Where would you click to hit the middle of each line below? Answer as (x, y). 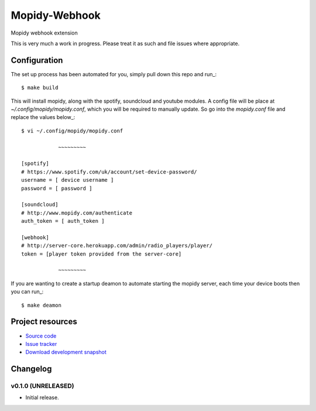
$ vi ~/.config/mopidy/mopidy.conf (72, 131)
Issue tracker (41, 344)
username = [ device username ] (68, 180)
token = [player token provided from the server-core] (102, 254)
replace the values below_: (43, 117)
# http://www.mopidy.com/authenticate (77, 213)
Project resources (44, 322)
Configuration (37, 60)
